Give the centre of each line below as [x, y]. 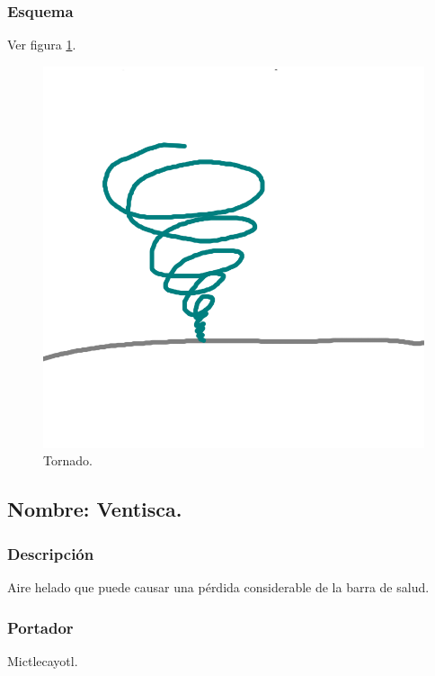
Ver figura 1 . [42, 45]
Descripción [51, 553]
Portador [40, 627]
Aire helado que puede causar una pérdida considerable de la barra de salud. [218, 587]
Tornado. [68, 460]
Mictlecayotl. [43, 660]
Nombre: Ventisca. [95, 509]
